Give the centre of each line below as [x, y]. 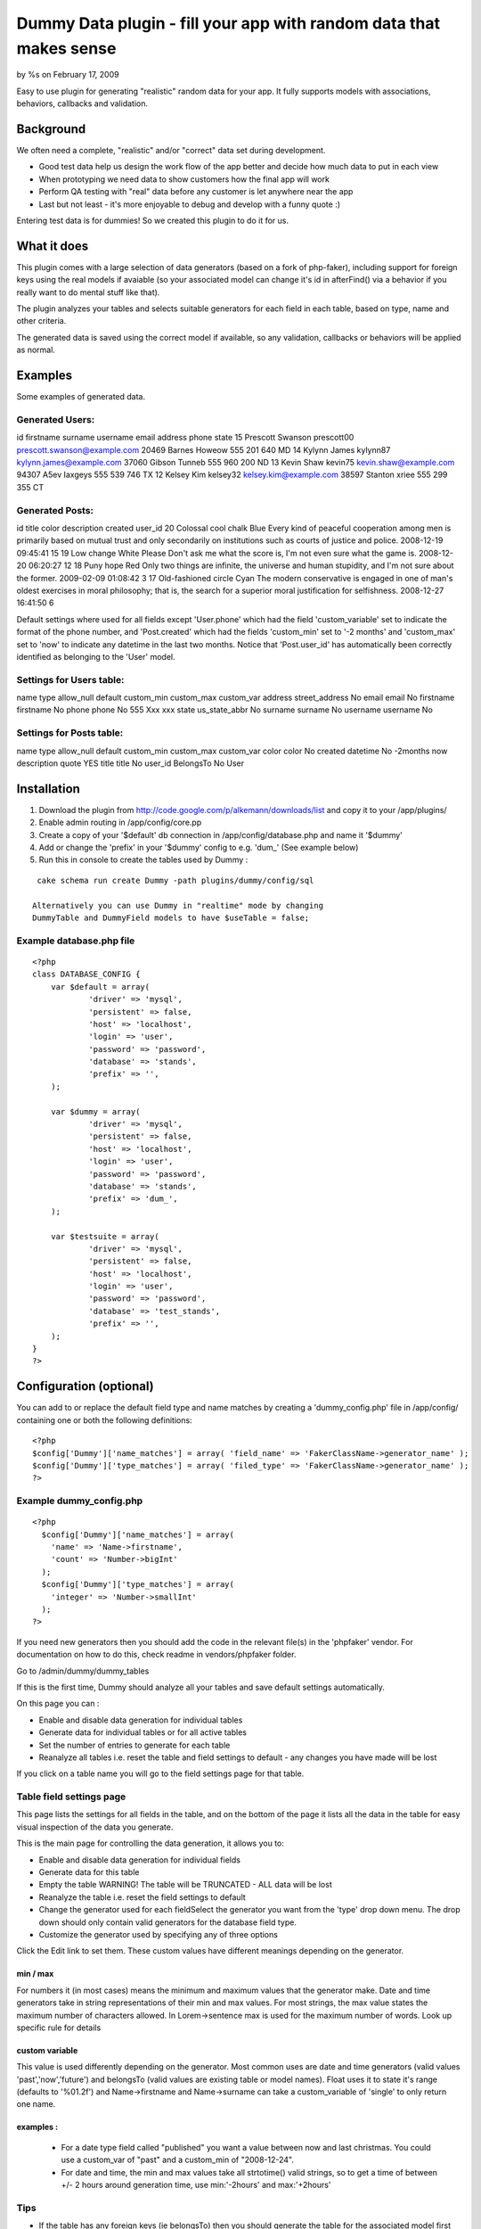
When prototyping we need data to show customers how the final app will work [184, 179]
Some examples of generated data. [81, 397]
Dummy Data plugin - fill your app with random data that [228, 23]
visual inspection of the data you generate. [95, 1827]
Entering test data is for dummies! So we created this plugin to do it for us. [153, 220]
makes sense [66, 48]
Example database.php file [76, 941]
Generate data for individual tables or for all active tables [143, 1732]
